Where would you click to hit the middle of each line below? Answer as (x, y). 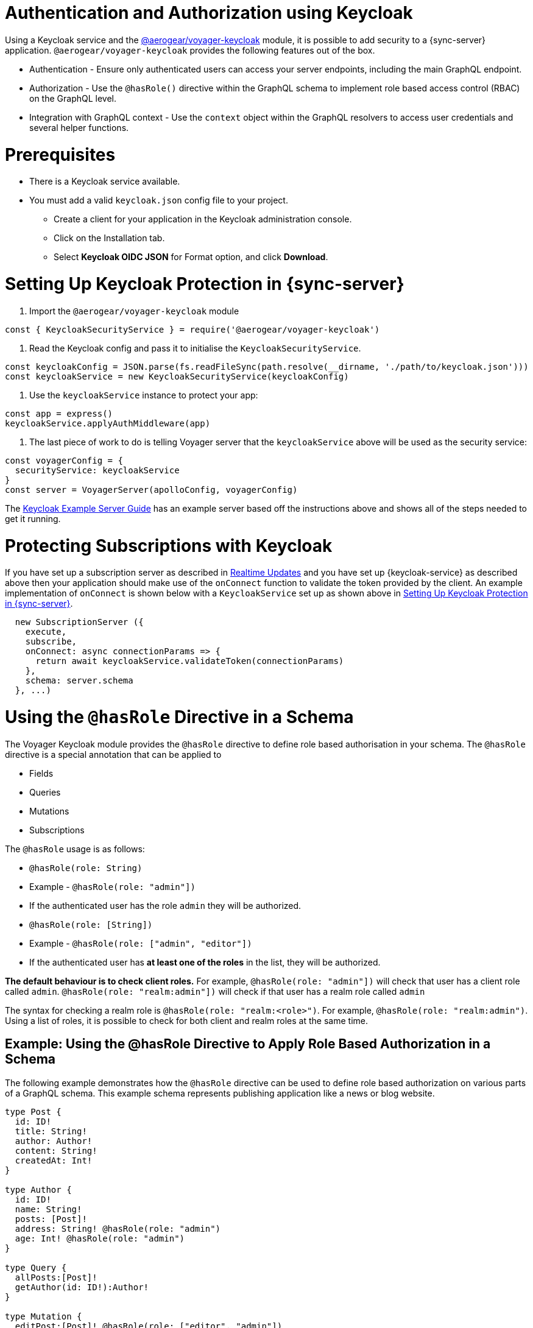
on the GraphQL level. (73, 98)
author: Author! (54, 1141)
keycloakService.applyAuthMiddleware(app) (108, 423)
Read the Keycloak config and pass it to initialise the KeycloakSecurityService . (195, 348)
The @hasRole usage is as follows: (75, 849)
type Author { (38, 1189)
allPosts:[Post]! (56, 1277)
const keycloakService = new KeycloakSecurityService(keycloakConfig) (177, 376)
